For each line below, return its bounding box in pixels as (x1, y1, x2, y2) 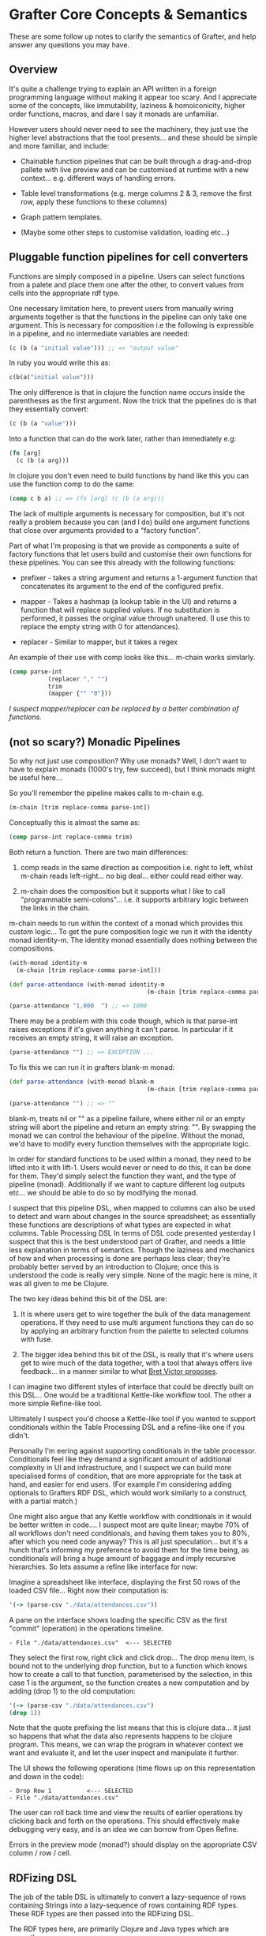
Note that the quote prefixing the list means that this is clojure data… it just (9, 1723, 251, 1732)
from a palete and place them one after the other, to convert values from (9, 280, 244, 289)
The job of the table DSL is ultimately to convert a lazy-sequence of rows (9, 1893, 247, 1902)
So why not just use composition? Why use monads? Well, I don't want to (9, 756, 247, 766)
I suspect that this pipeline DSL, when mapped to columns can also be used (9, 1202, 256, 1213)
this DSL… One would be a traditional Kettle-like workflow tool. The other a (9, 1390, 252, 1399)
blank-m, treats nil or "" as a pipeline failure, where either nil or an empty (9, 1113, 245, 1123)
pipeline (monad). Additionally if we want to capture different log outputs (9, 1179, 245, 1189)
